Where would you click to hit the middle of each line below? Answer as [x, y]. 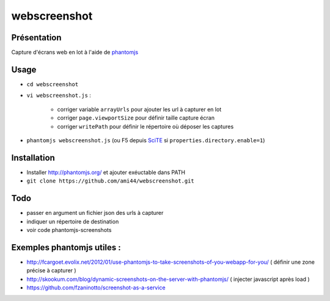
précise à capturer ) [51, 270]
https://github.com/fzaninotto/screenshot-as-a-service [96, 288]
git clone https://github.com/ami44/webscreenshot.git [111, 181]
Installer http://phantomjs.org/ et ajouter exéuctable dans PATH [106, 172]
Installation [33, 158]
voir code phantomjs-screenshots [69, 230]
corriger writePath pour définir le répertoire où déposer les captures [145, 126]
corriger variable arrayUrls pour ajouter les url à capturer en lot [139, 109]
